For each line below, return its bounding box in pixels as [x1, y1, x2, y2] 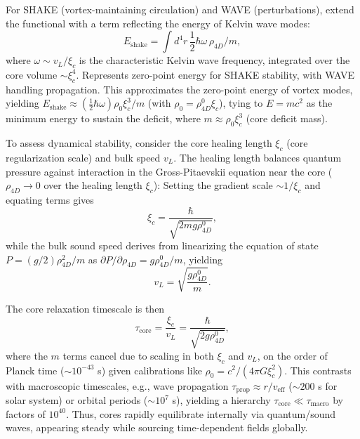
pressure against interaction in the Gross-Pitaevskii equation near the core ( [6, 164, 333, 178]
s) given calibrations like [98, 362, 202, 377]
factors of [6, 406, 46, 421]
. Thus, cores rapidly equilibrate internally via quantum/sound [66, 406, 336, 421]
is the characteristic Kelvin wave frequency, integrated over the [79, 53, 350, 67]
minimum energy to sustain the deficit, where [6, 111, 201, 126]
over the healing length [44, 178, 142, 192]
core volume [6, 67, 58, 81]
